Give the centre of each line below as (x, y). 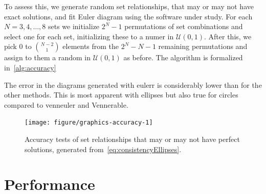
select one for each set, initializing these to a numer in (89, 36)
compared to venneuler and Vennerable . (66, 104)
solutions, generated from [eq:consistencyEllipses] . (103, 149)
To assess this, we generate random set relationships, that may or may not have (129, 6)
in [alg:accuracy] (30, 67)
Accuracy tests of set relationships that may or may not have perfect (132, 139)
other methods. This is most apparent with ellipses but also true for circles (121, 95)
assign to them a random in (47, 57)
